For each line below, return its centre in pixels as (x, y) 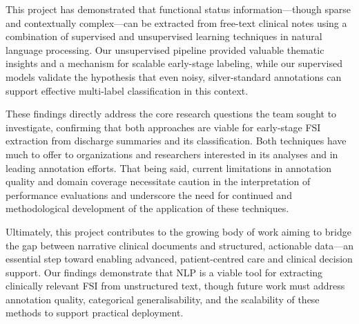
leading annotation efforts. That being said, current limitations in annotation (169, 168)
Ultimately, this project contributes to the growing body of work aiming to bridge (178, 231)
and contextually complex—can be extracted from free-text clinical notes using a (176, 22)
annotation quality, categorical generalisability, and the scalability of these (163, 299)
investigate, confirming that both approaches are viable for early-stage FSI (163, 127)
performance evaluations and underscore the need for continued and (149, 194)
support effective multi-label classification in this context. (127, 90)
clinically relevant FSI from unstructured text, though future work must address (175, 286)
